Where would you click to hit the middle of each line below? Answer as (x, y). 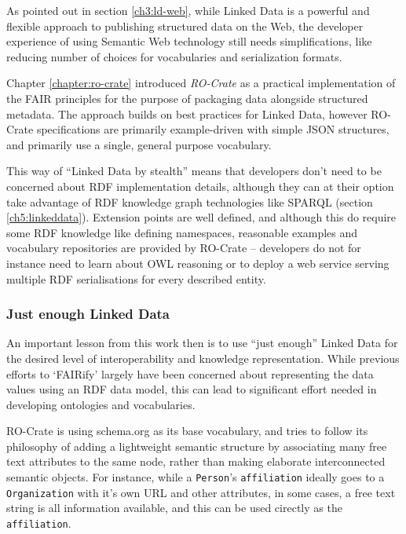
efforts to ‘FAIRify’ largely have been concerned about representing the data (190, 373)
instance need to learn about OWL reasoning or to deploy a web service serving (198, 263)
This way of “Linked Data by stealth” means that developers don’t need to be (194, 171)
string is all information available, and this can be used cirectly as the (174, 508)
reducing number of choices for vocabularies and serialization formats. (174, 56)
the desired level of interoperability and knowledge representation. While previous (203, 358)
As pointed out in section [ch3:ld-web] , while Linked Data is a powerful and (188, 10)
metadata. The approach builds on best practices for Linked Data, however (187, 113)
